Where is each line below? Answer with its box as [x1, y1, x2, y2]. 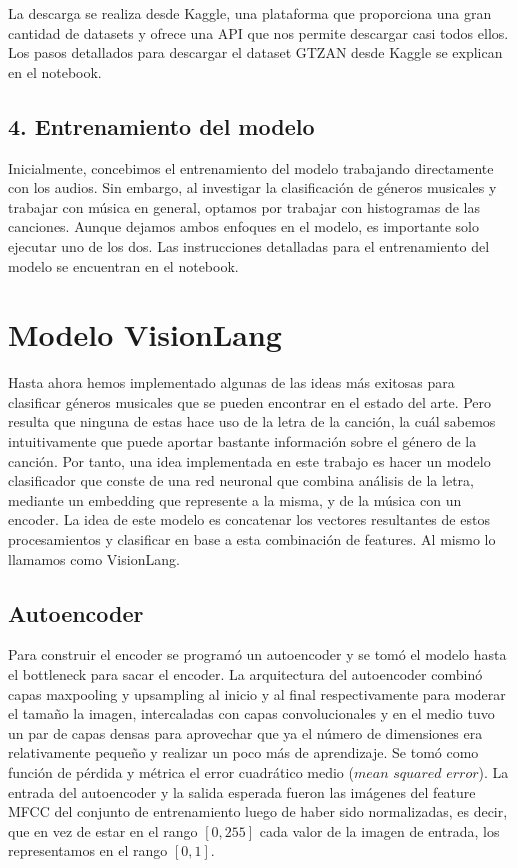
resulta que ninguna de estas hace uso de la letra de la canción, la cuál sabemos [8, 411, 496, 432]
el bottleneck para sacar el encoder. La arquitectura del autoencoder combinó [8, 664, 483, 684]
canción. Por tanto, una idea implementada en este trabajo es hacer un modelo [8, 450, 491, 471]
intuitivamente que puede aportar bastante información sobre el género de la [8, 431, 477, 452]
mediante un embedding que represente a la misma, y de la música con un [8, 489, 462, 510]
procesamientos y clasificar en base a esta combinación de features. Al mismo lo [8, 529, 496, 550]
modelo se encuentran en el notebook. [8, 255, 239, 276]
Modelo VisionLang [8, 314, 282, 355]
